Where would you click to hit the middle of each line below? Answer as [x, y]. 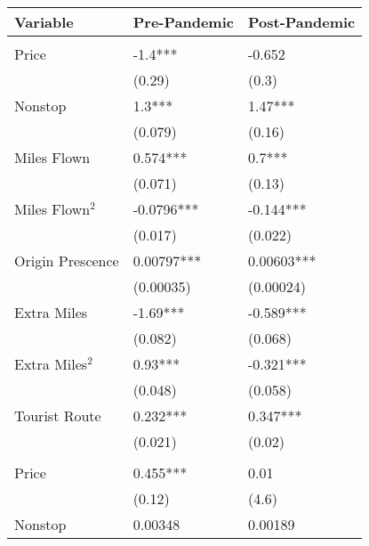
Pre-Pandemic [183, 22]
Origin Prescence [67, 261]
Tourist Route [58, 416]
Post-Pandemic [301, 22]
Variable [44, 22]
